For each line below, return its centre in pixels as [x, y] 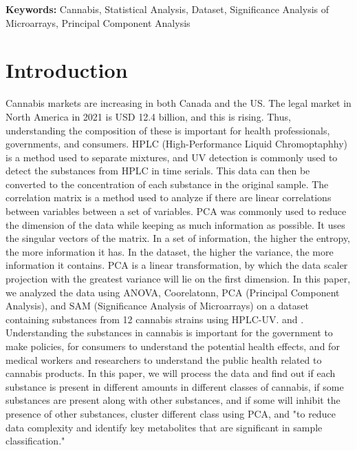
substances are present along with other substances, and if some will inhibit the [173, 400]
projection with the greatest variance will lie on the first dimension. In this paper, [178, 279]
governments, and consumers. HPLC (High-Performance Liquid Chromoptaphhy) [177, 144]
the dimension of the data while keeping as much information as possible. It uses [175, 224]
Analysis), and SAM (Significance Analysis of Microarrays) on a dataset [157, 306]
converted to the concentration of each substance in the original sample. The [167, 184]
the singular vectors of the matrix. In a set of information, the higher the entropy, [178, 238]
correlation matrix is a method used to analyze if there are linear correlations [169, 197]
